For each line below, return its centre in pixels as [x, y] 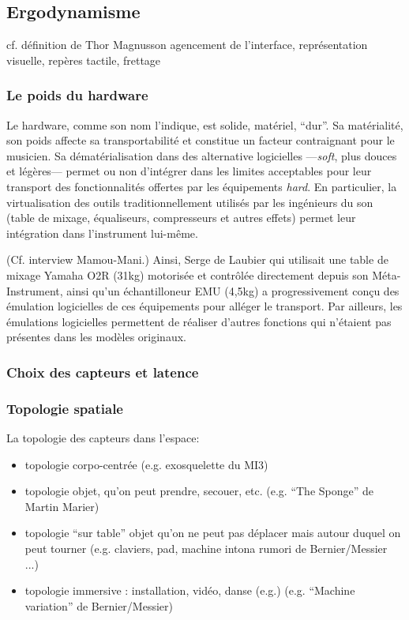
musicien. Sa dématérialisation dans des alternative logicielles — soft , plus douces [202, 155]
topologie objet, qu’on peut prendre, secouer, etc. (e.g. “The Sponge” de [199, 491]
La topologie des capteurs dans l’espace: [103, 437]
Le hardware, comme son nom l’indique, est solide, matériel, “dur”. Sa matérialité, [205, 124]
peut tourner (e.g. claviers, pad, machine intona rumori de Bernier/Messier [206, 548]
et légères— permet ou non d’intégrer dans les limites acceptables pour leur [189, 171]
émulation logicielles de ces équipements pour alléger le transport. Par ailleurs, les [204, 306]
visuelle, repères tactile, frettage [84, 60]
